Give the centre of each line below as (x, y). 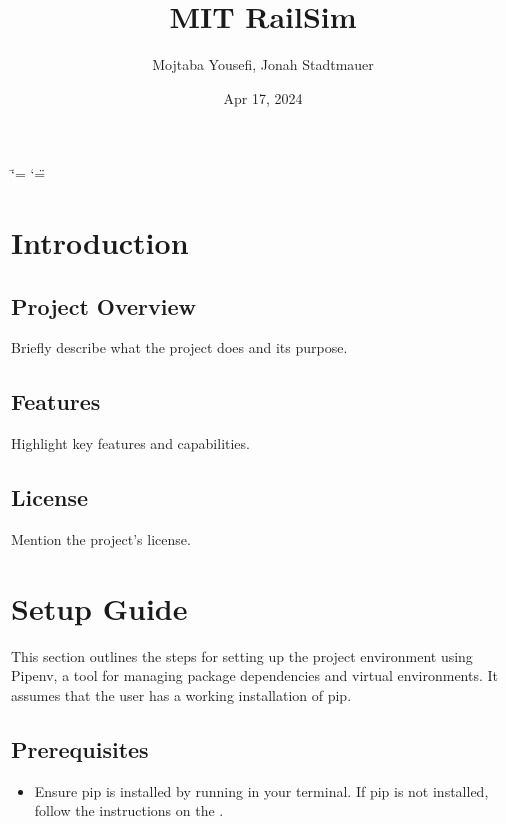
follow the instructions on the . (129, 810)
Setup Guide (99, 607)
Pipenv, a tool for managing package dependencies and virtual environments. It (255, 675)
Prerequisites (80, 748)
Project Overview (104, 305)
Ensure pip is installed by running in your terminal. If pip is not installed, (261, 790)
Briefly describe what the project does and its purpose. (179, 347)
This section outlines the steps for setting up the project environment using (242, 655)
